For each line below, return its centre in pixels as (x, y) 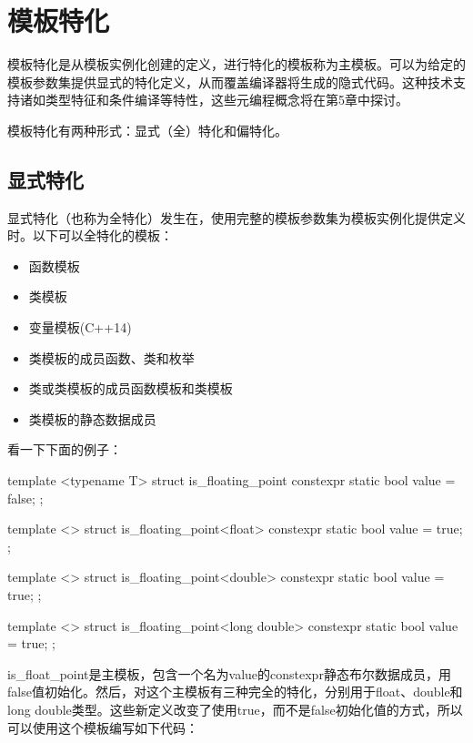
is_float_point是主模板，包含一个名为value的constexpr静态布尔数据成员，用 (229, 673)
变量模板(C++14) (80, 327)
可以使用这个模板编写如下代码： (103, 727)
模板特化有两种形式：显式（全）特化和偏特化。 (147, 130)
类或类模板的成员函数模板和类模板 (131, 388)
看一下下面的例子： (65, 449)
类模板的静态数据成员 (92, 418)
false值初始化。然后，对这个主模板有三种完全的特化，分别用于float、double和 (235, 692)
